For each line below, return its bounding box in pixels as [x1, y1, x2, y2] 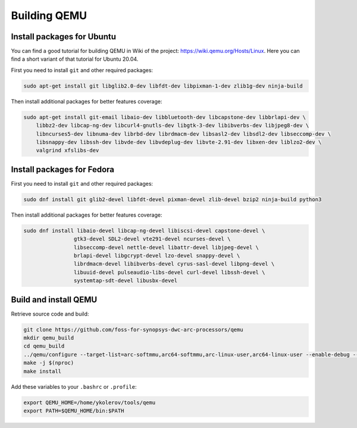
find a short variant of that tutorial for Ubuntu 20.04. [11, 55, 139, 63]
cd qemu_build [23, 343, 65, 349]
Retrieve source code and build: [11, 310, 89, 317]
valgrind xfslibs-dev [36, 147, 99, 154]
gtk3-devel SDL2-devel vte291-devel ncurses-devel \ [73, 236, 231, 242]
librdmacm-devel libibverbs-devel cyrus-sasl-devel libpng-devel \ [73, 261, 275, 267]
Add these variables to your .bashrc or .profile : [11, 383, 137, 390]
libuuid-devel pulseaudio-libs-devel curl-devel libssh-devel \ [73, 268, 265, 276]
